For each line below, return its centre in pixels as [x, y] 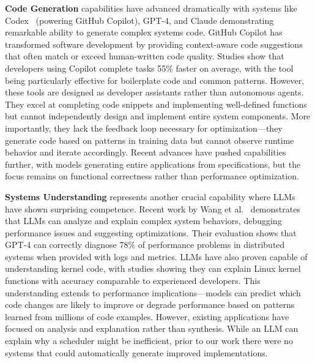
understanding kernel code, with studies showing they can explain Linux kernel [153, 268]
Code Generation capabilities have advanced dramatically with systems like [151, 8]
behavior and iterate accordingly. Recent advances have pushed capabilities [146, 152]
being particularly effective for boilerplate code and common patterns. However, [155, 80]
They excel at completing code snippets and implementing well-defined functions [156, 104]
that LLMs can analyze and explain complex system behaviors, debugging [143, 221]
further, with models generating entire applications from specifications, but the [153, 164]
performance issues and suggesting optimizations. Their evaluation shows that [151, 232]
